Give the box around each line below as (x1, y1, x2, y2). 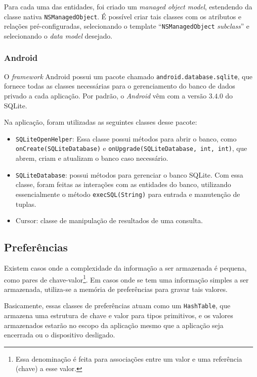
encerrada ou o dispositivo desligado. (4, 330, 115, 340)
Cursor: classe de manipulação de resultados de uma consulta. (15, 215, 203, 226)
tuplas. (15, 198, 37, 209)
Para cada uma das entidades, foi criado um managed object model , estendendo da (4, 1, 253, 11)
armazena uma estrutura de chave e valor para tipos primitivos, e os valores (4, 310, 233, 321)
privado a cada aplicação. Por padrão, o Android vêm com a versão (4, 90, 207, 100)
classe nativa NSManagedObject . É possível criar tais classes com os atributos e (4, 11, 242, 21)
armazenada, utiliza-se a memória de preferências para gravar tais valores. (4, 283, 228, 294)
